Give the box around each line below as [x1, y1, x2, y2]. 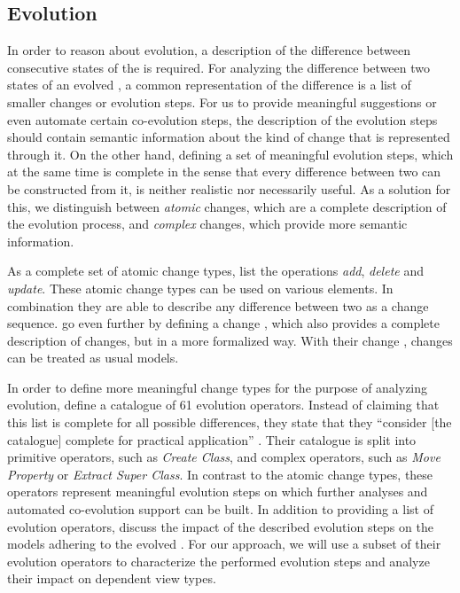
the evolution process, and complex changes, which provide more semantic [7, 215, 408, 233]
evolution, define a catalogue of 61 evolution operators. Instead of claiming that [7, 395, 440, 414]
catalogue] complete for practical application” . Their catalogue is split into [7, 430, 417, 449]
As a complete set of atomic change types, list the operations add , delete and [7, 261, 424, 280]
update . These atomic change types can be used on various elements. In [7, 278, 394, 297]
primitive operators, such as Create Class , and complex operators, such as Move [7, 448, 441, 466]
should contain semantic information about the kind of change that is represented [7, 128, 450, 146]
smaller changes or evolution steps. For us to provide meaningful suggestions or [7, 92, 437, 111]
